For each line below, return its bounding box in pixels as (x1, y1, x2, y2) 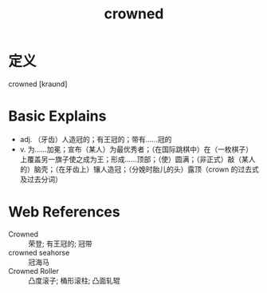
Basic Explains (8, 107, 107, 125)
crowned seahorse (8, 247, 70, 257)
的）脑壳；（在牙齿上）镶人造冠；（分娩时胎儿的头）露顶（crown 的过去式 (19, 164, 259, 174)
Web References (8, 203, 121, 221)
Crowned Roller (8, 266, 60, 275)
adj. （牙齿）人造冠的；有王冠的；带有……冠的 (19, 134, 172, 144)
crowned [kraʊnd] (8, 79, 68, 89)
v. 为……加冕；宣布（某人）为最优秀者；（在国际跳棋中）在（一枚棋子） (19, 145, 253, 154)
